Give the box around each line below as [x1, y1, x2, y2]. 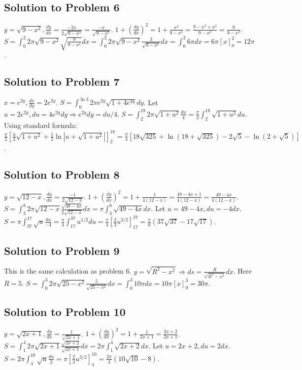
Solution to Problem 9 [4, 243, 120, 258]
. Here [233, 266, 252, 276]
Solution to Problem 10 [4, 304, 126, 319]
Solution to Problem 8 [4, 167, 120, 182]
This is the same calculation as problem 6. [4, 266, 132, 276]
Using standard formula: [4, 120, 77, 130]
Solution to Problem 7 [4, 74, 120, 89]
